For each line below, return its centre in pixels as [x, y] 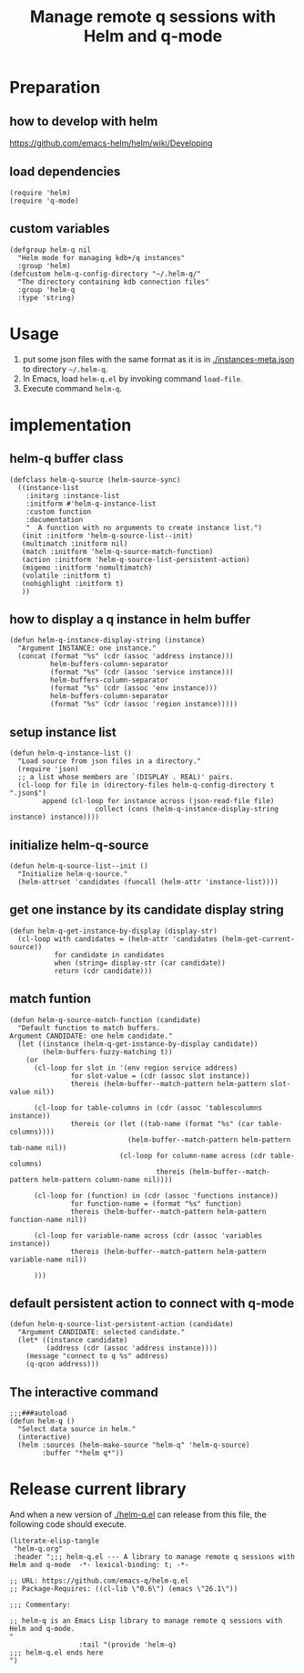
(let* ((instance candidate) [73, 1340]
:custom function [59, 512]
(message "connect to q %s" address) [97, 1356]
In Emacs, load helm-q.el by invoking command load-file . [132, 378]
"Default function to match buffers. [89, 1028]
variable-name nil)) [49, 1260]
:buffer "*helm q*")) [83, 1453]
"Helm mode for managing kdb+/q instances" [101, 257]
